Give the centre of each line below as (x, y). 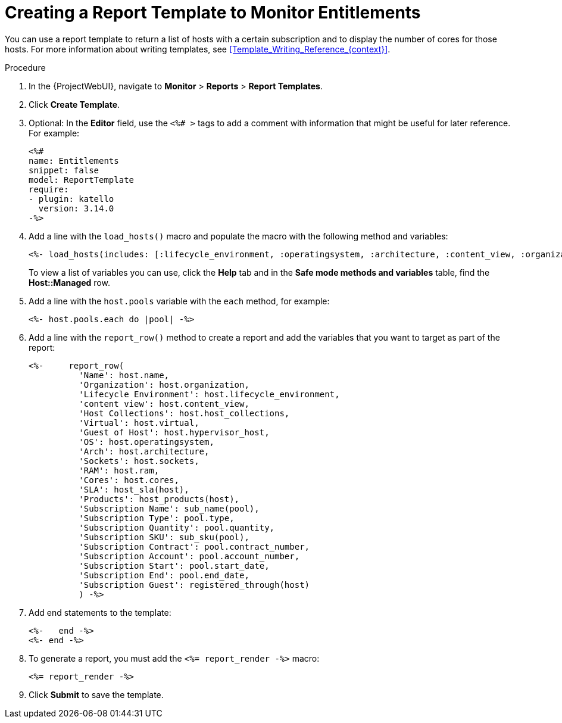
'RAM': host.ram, (119, 470)
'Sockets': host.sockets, (139, 461)
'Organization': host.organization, (164, 384)
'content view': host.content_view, (164, 403)
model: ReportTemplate (82, 180)
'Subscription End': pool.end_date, (164, 575)
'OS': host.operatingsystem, (146, 442)
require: (49, 189)
